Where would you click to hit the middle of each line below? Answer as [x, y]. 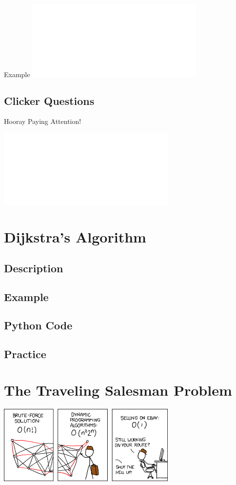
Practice [25, 354]
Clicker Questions [49, 100]
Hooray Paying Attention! [43, 121]
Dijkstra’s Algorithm [75, 237]
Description [34, 268]
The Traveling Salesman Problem [118, 390]
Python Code [38, 325]
